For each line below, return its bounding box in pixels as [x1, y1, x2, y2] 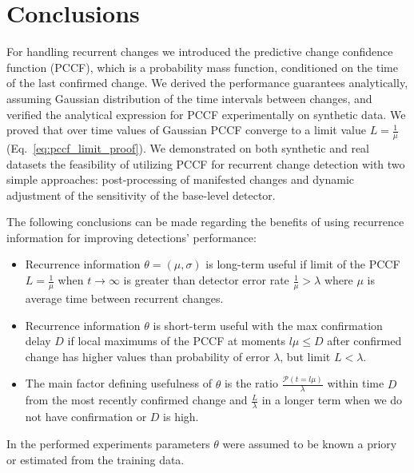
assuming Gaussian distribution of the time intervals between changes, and [6, 89, 372, 106]
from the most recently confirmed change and [25, 392, 248, 408]
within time [327, 375, 384, 392]
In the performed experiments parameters [6, 435, 210, 451]
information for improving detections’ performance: [6, 229, 257, 245]
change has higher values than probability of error [25, 348, 270, 364]
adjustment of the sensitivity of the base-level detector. [6, 186, 276, 203]
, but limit [280, 348, 331, 364]
